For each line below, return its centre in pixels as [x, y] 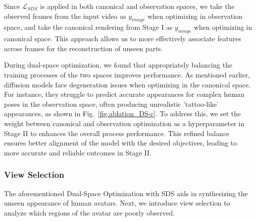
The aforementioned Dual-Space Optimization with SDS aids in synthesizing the [126, 193]
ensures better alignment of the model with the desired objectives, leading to [121, 143]
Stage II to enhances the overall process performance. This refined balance [117, 133]
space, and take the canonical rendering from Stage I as [88, 27]
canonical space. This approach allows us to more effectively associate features [123, 38]
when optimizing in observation [195, 16]
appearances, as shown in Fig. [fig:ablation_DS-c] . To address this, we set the [123, 113]
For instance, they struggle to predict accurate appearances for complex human [124, 94]
